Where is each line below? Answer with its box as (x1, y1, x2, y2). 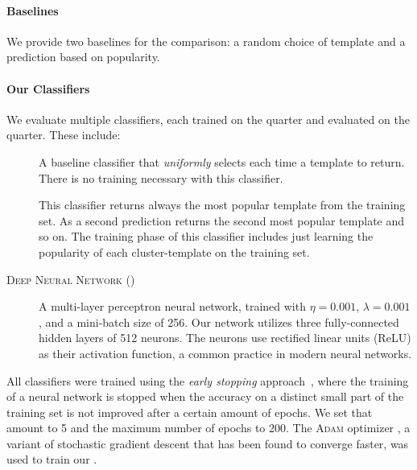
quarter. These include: (6, 126, 121, 143)
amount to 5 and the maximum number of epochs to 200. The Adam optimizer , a (6, 419, 411, 436)
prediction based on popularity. (6, 48, 160, 65)
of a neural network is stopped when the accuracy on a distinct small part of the (6, 388, 404, 405)
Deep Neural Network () (6, 270, 135, 287)
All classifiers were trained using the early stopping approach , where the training (6, 372, 409, 389)
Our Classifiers (6, 80, 90, 97)
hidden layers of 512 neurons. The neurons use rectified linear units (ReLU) (39, 329, 411, 346)
